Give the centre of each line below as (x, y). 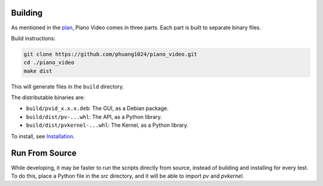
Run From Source (44, 153)
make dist (38, 71)
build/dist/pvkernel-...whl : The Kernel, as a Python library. (107, 125)
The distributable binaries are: (48, 97)
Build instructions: (33, 38)
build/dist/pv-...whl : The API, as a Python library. (94, 117)
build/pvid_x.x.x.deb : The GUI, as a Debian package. (97, 108)
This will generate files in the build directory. (68, 86)
